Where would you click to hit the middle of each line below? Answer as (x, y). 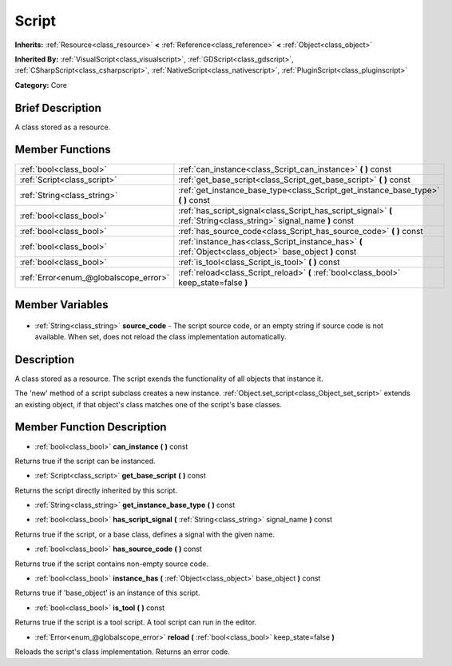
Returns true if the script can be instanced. (85, 461)
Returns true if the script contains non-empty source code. (112, 564)
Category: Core (41, 85)
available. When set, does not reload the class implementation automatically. (161, 336)
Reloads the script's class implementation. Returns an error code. (123, 652)
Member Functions (63, 150)
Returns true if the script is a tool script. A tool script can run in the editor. (136, 622)
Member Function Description (91, 427)
